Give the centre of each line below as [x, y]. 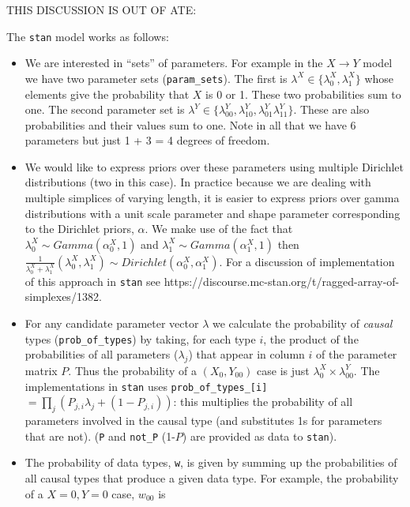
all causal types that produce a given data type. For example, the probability [212, 477]
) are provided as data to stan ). [260, 436]
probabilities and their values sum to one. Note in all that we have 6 [190, 124]
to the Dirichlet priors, [79, 229]
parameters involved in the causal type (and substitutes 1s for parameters [203, 421]
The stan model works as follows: [88, 36]
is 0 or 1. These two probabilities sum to [303, 94]
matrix [41, 370]
